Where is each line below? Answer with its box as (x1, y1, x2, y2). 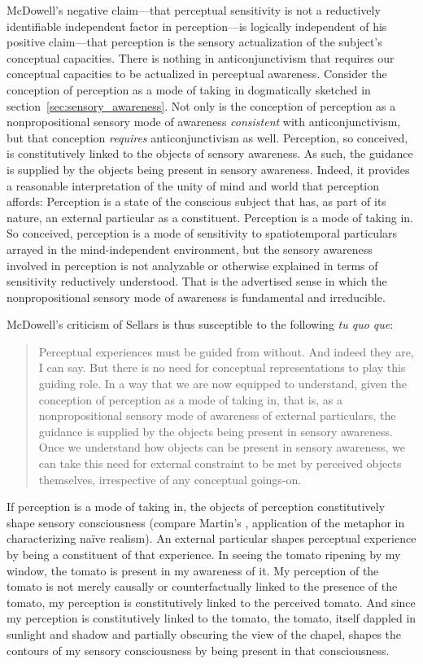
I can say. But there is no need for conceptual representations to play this (38, 359, 406, 376)
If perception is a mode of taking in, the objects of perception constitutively (7, 498, 386, 515)
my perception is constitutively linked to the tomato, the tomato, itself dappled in (7, 609, 416, 627)
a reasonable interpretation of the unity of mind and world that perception (7, 177, 380, 194)
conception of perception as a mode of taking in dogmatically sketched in (7, 81, 371, 98)
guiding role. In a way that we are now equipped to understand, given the (38, 375, 407, 392)
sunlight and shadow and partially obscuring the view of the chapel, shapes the (7, 625, 402, 642)
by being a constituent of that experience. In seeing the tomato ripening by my (7, 546, 401, 562)
